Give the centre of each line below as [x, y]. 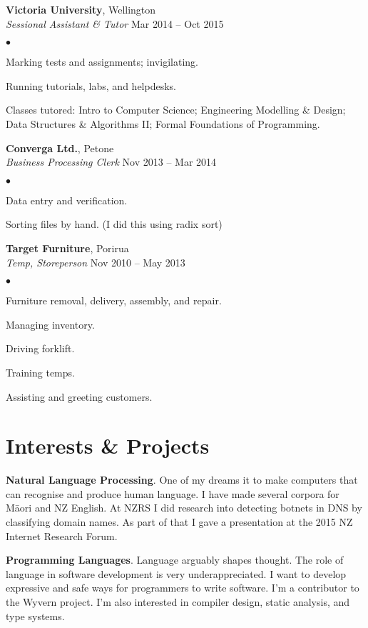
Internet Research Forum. [62, 535]
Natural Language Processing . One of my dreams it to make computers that [182, 480]
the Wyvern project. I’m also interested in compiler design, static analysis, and [178, 601]
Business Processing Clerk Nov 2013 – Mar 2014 [111, 162]
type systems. [35, 615]
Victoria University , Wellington [81, 9]
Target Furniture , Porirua [67, 248]
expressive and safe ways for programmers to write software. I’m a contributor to [183, 588]
